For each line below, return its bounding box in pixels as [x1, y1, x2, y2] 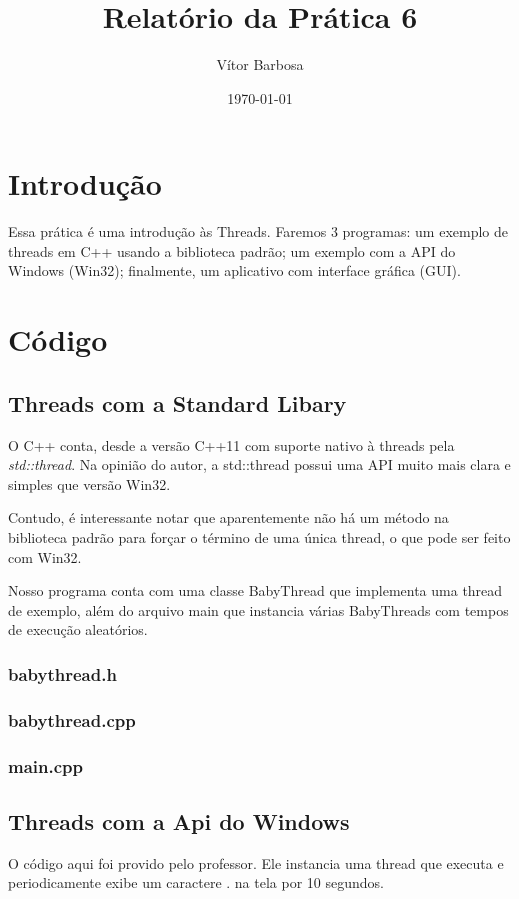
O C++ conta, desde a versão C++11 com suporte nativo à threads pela [8, 434, 455, 455]
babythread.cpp [8, 707, 136, 732]
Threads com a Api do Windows [8, 805, 350, 836]
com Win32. [8, 546, 82, 567]
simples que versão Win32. [8, 473, 171, 494]
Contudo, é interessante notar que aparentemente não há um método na [8, 507, 449, 528]
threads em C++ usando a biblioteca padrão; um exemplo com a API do [8, 240, 456, 261]
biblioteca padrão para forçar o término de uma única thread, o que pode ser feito [8, 526, 511, 547]
